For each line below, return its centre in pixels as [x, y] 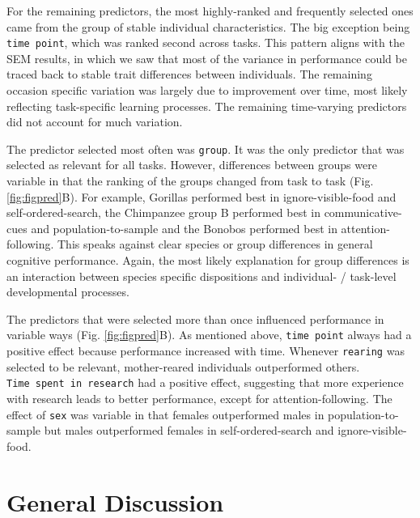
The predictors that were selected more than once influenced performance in [195, 318]
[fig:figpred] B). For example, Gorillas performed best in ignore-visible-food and [202, 196]
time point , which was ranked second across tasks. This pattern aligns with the [206, 42]
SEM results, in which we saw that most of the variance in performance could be [207, 58]
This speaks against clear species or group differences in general [215, 244]
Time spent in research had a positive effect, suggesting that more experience [205, 382]
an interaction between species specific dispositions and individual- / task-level [202, 276]
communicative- [363, 212]
